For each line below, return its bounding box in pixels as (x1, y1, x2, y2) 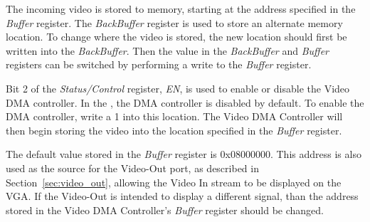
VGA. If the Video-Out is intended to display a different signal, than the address (6, 189, 359, 203)
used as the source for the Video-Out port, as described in (6, 160, 259, 175)
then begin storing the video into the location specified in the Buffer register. (6, 122, 342, 137)
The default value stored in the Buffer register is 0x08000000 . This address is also (6, 147, 361, 162)
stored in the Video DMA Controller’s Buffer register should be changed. (6, 202, 324, 217)
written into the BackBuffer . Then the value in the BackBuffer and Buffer (6, 43, 329, 58)
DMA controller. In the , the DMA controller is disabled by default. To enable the (6, 95, 364, 110)
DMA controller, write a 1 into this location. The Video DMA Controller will (6, 109, 343, 124)
